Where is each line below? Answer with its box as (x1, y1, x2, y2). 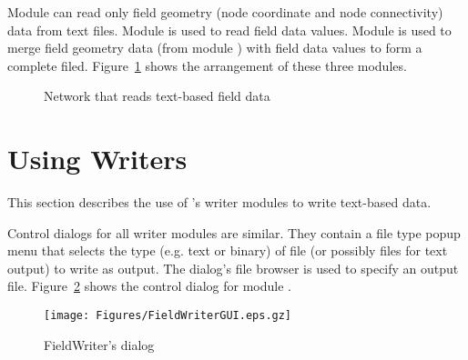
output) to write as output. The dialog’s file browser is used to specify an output (7, 258, 459, 277)
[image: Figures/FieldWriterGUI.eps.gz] (44, 309, 292, 323)
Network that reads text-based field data (44, 86, 270, 105)
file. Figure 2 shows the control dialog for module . (7, 276, 291, 295)
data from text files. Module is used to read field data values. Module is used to (7, 20, 452, 39)
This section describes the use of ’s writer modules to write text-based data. (7, 193, 432, 212)
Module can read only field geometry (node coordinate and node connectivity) (7, 3, 443, 21)
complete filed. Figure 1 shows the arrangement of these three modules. (7, 55, 407, 75)
